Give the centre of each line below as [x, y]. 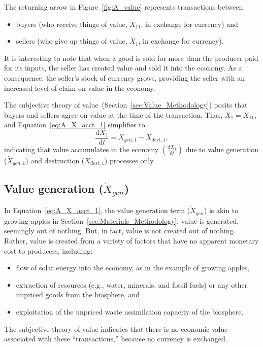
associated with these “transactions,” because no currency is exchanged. [116, 339]
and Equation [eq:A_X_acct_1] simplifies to [75, 125]
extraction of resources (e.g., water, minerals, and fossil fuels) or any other [132, 284]
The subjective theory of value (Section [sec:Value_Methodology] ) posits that [126, 105]
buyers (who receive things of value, [72, 24]
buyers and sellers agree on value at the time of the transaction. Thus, [113, 114]
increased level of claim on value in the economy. [80, 88]
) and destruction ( [55, 160]
